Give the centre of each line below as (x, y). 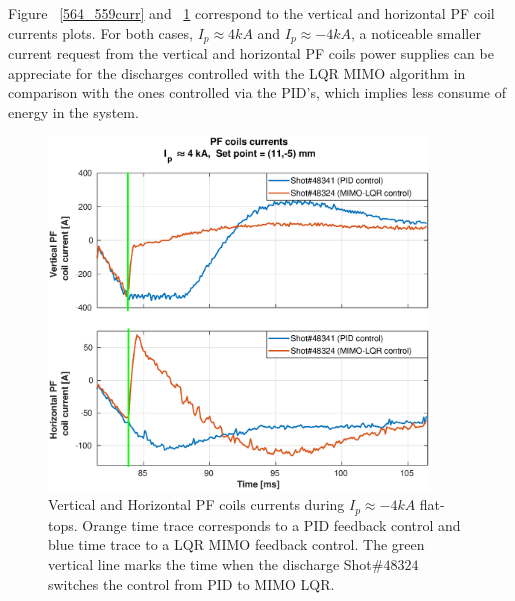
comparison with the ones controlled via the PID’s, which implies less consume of (257, 92)
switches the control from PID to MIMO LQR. (191, 583)
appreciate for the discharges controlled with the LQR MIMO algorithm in (237, 72)
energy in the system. (73, 111)
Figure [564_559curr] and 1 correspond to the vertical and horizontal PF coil (251, 13)
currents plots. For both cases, (100, 32)
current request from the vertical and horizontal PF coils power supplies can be (251, 53)
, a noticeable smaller (415, 32)
